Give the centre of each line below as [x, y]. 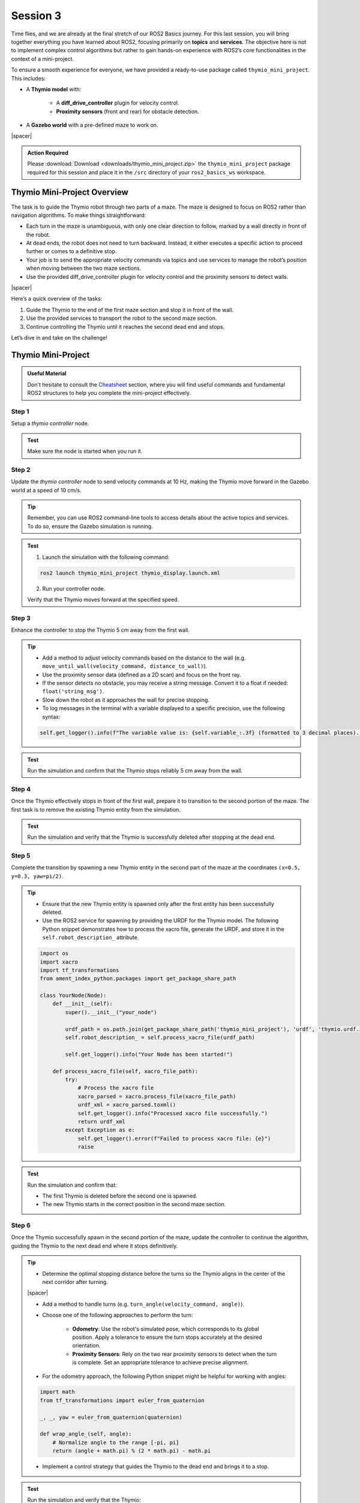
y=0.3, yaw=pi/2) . [37, 876]
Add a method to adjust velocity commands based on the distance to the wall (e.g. [144, 658]
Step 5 [21, 856]
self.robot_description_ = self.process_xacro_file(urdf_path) [160, 1038]
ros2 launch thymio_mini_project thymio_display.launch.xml [130, 573]
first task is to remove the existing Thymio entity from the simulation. [96, 809]
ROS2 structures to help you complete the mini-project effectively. [109, 393]
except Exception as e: [100, 1130]
